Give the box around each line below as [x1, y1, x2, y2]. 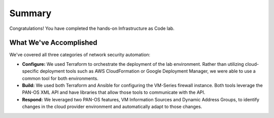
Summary [9, 8, 52, 19]
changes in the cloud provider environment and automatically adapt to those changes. [22, 104, 202, 110]
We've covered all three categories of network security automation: [9, 52, 151, 58]
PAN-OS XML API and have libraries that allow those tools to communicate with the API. [22, 89, 205, 96]
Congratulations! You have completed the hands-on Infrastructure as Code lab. [9, 25, 175, 31]
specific [22, 68, 39, 74]
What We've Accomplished [9, 38, 97, 47]
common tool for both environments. [22, 75, 98, 81]
